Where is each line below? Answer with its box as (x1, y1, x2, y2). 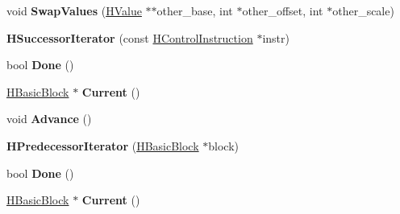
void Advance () (6, 110, 92, 127)
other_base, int (156, 2, 233, 19)
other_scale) (332, 2, 394, 19)
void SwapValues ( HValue (6, 2, 142, 19)
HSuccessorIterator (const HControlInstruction (6, 29, 253, 46)
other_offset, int (242, 2, 323, 19)
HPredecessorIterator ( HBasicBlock (6, 137, 199, 154)
